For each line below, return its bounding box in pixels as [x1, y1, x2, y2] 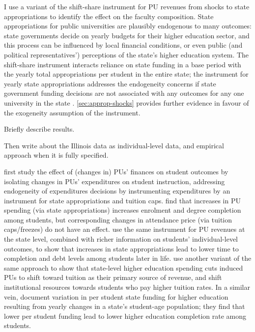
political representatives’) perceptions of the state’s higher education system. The [4, 49, 249, 59]
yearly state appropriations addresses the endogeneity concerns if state [4, 78, 216, 88]
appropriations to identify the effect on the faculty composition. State [4, 11, 214, 21]
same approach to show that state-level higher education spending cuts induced [4, 262, 243, 273]
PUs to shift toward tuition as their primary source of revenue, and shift [4, 272, 222, 282]
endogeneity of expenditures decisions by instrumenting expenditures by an [4, 186, 230, 196]
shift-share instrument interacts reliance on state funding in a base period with [4, 59, 241, 69]
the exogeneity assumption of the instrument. [4, 107, 141, 117]
